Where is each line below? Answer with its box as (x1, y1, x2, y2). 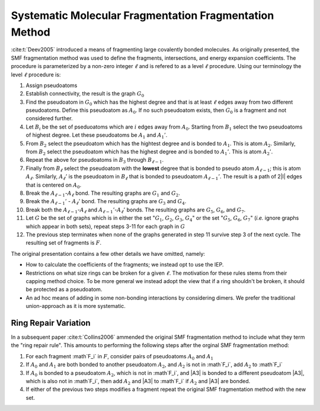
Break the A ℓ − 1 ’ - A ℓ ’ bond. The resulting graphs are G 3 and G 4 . (25, 198, 187, 207)
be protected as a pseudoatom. (25, 286, 103, 293)
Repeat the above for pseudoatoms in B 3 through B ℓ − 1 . (25, 156, 164, 165)
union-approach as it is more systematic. (25, 303, 126, 310)
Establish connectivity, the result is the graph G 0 (25, 90, 145, 99)
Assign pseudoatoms (25, 82, 78, 89)
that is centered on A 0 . (25, 181, 82, 190)
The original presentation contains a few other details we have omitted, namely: (11, 250, 206, 257)
